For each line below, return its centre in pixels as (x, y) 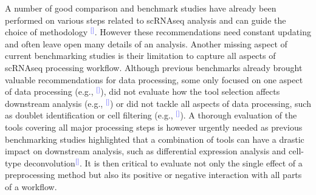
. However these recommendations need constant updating (203, 32)
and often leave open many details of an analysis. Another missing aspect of (146, 43)
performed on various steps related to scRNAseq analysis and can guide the (146, 20)
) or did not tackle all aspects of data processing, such (210, 103)
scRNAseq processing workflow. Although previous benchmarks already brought (154, 67)
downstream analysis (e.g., (54, 103)
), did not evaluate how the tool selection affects (190, 91)
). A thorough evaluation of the (239, 115)
